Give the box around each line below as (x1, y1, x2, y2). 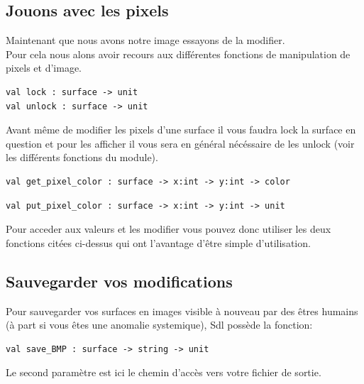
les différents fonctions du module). (6, 150, 158, 165)
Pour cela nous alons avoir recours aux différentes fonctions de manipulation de (6, 46, 351, 61)
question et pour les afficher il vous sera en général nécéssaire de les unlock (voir (6, 136, 355, 150)
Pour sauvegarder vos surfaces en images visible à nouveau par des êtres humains (6, 303, 358, 318)
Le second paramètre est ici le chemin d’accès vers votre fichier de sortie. (6, 365, 321, 380)
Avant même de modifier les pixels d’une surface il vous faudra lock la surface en (6, 122, 356, 137)
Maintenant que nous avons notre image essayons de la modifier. (6, 33, 285, 48)
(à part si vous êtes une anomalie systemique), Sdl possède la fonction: (6, 317, 313, 332)
